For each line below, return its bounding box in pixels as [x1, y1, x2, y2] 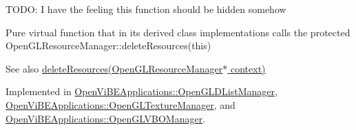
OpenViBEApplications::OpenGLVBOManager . [6, 111, 206, 125]
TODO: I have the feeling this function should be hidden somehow [6, 2, 286, 16]
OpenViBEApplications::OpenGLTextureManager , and [6, 97, 235, 112]
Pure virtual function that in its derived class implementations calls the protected [6, 25, 350, 39]
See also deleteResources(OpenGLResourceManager [6, 61, 223, 75]
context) [230, 61, 266, 75]
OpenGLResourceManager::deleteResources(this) [6, 38, 211, 53]
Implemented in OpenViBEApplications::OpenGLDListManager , [6, 84, 278, 99]
